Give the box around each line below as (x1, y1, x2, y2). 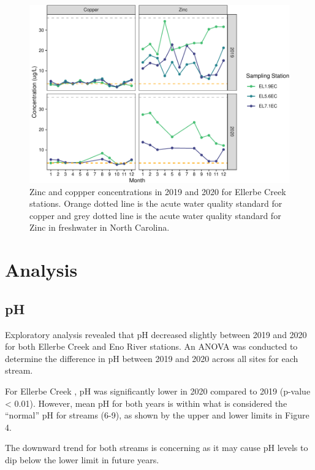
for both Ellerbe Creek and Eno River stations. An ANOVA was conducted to (5, 340, 298, 353)
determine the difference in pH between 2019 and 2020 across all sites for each (5, 352, 298, 364)
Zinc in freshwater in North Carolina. (29, 221, 170, 234)
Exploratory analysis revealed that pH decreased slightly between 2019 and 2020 (5, 328, 307, 341)
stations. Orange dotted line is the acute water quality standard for (29, 197, 283, 210)
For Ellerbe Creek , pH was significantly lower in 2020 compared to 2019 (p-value (5, 385, 311, 398)
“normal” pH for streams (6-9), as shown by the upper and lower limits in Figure (5, 409, 309, 422)
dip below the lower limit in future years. (5, 453, 159, 466)
